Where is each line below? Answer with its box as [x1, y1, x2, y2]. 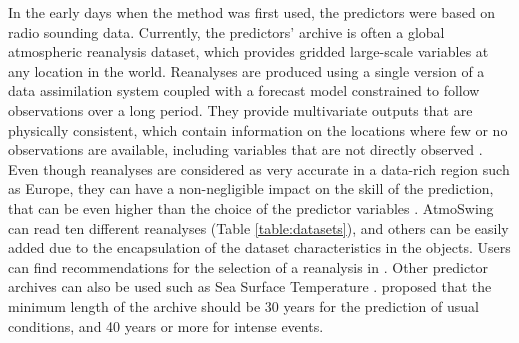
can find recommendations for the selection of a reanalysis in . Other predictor [8, 256, 489, 277]
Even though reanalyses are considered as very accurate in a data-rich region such [8, 158, 510, 179]
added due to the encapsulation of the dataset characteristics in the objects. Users [8, 237, 511, 258]
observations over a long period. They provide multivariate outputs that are [8, 99, 473, 120]
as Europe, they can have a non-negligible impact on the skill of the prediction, [8, 178, 494, 199]
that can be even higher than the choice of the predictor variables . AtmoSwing [8, 197, 494, 218]
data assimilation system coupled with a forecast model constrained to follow [8, 80, 480, 101]
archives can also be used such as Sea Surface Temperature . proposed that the [8, 276, 492, 297]
